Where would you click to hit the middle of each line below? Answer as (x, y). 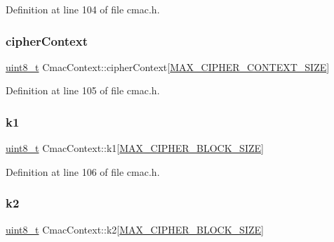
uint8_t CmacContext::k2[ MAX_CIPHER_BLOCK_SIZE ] (135, 229)
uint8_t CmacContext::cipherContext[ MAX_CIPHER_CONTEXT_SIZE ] (168, 66)
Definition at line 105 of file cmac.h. (83, 90)
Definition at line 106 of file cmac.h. (83, 171)
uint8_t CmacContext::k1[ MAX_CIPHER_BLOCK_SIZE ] (135, 148)
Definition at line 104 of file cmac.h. (83, 9)
